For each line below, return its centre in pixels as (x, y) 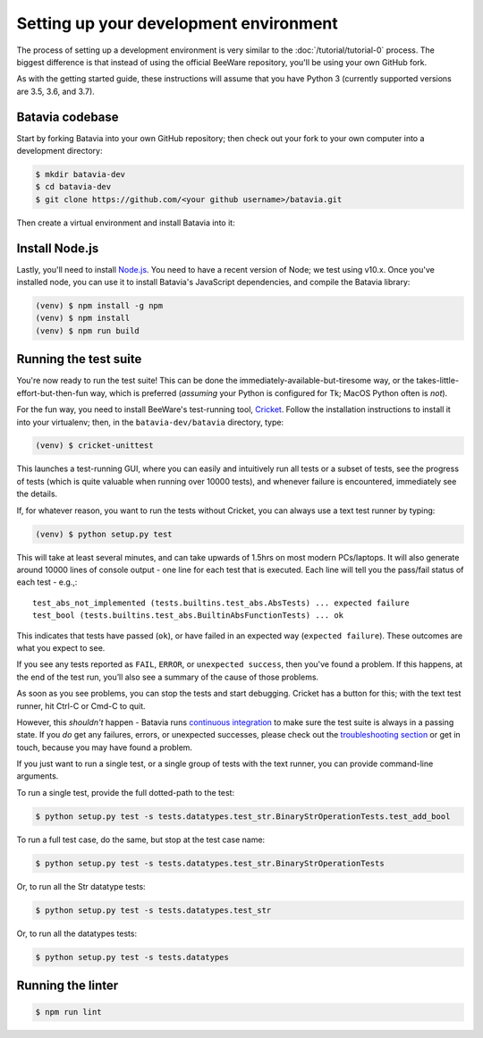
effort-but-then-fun (52, 392)
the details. (37, 494)
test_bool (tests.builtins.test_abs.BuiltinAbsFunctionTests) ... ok (188, 616)
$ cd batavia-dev (73, 187)
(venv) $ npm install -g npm (99, 306)
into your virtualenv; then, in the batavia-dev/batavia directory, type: (150, 422)
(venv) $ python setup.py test (104, 534)
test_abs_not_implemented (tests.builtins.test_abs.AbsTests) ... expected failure (221, 603)
